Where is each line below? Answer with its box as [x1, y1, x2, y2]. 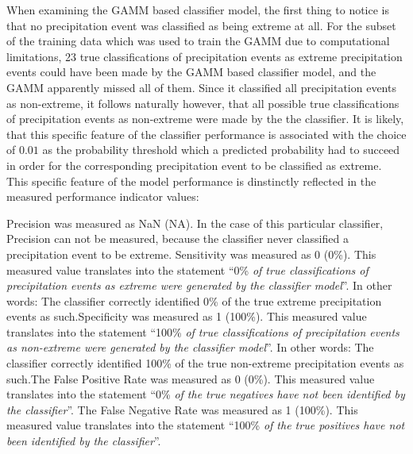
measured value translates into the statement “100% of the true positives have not [6, 417, 405, 433]
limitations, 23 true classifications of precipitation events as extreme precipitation [6, 48, 403, 64]
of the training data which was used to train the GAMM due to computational [6, 33, 390, 49]
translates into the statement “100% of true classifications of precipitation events [6, 323, 399, 340]
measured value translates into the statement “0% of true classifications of [6, 261, 369, 278]
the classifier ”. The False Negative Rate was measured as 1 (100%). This [6, 401, 358, 417]
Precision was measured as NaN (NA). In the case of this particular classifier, [6, 214, 384, 231]
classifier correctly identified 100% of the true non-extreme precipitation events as [6, 355, 404, 371]
